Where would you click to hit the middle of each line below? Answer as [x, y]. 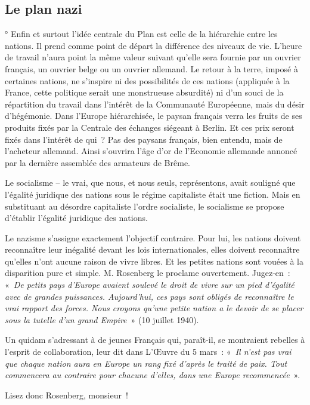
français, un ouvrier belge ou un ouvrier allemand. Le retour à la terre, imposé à [151, 68]
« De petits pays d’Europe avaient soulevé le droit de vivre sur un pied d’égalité [150, 285]
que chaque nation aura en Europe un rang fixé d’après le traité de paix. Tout [146, 363]
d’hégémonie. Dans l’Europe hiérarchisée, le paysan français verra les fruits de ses [154, 116]
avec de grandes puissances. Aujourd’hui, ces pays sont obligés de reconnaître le [149, 296]
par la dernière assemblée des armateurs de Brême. [98, 162]
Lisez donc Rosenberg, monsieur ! [66, 395]
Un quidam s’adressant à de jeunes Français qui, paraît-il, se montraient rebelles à [155, 340]
